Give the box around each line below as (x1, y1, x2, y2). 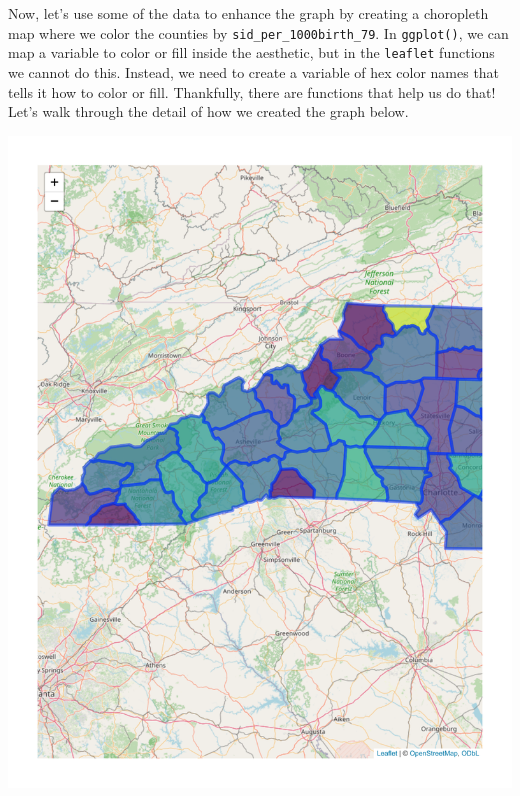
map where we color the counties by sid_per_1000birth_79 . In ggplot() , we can (8, 22, 509, 43)
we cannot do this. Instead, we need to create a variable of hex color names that (8, 61, 500, 82)
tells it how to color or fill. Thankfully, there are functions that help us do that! (8, 81, 496, 102)
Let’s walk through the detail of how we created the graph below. (8, 101, 409, 122)
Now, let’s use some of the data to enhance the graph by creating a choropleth (8, 3, 489, 23)
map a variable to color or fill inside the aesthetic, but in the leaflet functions (8, 42, 495, 63)
